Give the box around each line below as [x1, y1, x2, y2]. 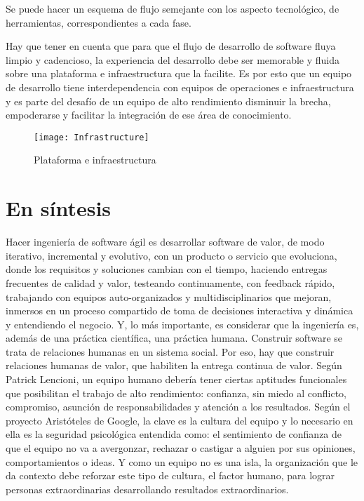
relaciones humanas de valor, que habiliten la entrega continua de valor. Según [6, 358, 342, 373]
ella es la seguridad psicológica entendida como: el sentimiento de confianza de [6, 427, 342, 441]
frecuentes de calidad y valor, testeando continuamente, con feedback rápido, [6, 275, 335, 290]
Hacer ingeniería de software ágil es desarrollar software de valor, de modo [6, 234, 325, 249]
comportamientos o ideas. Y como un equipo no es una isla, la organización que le [6, 454, 358, 469]
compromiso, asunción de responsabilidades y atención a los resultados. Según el [6, 399, 351, 414]
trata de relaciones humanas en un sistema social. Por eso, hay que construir [6, 344, 335, 359]
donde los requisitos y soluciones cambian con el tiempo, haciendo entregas [6, 262, 328, 276]
